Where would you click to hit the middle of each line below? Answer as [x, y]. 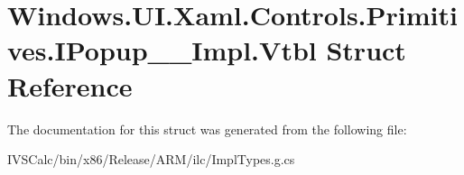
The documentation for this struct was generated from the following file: [207, 129]
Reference [70, 85]
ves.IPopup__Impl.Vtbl [162, 50]
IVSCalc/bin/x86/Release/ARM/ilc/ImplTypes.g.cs [151, 159]
